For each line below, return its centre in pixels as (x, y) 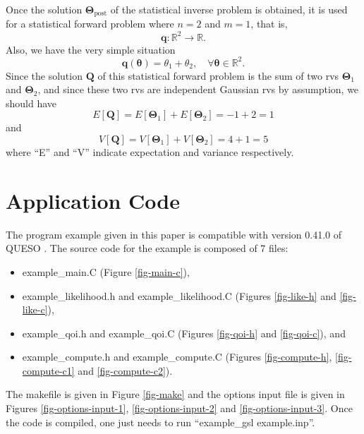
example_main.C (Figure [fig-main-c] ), (106, 271)
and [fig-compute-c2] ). (125, 370)
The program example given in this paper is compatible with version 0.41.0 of (174, 234)
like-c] (35, 309)
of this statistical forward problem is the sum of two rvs (218, 75)
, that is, (269, 24)
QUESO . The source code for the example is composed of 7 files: (147, 248)
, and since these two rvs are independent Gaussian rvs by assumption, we (198, 89)
